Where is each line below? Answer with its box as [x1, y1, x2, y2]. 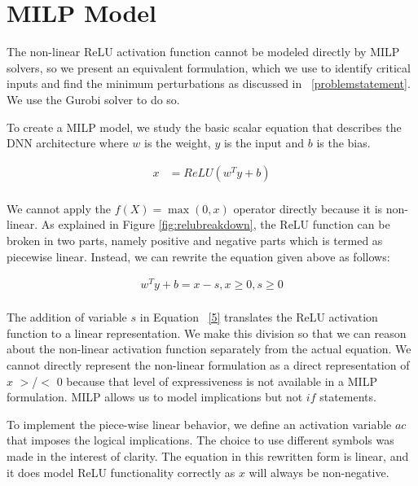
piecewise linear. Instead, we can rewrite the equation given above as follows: [7, 247, 390, 265]
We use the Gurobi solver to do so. [7, 90, 180, 107]
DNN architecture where [7, 134, 129, 151]
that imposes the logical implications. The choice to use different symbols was [7, 431, 394, 449]
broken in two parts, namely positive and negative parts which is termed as [7, 231, 383, 248]
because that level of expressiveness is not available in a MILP [66, 372, 377, 389]
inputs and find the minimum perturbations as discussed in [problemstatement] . [7, 75, 411, 92]
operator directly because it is [233, 199, 383, 217]
